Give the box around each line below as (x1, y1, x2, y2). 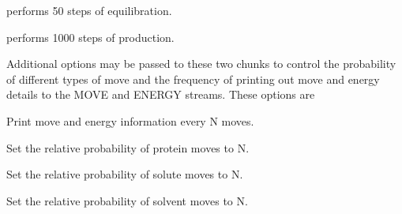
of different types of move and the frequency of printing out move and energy (6, 70, 380, 87)
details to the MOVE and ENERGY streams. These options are (6, 86, 315, 103)
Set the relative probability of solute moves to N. (6, 166, 243, 182)
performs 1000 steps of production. (6, 28, 175, 45)
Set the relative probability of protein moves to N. (6, 139, 250, 156)
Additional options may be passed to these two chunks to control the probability (6, 55, 396, 72)
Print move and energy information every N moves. (6, 112, 254, 129)
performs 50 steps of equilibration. (6, 2, 172, 18)
